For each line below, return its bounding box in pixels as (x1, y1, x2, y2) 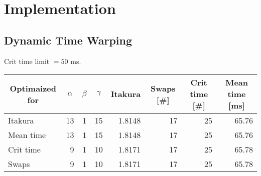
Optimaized (10, 82, 57, 94)
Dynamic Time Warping (4, 32, 133, 47)
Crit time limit (4, 55, 50, 66)
